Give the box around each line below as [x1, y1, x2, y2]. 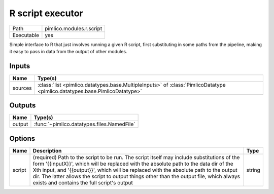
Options [9, 134, 36, 143]
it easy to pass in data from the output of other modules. [9, 48, 127, 54]
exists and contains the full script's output [32, 179, 133, 186]
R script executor [9, 8, 83, 19]
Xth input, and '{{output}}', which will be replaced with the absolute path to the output [32, 166, 238, 173]
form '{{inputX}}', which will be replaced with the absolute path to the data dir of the [32, 160, 233, 167]
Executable [12, 31, 39, 38]
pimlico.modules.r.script [45, 25, 102, 32]
